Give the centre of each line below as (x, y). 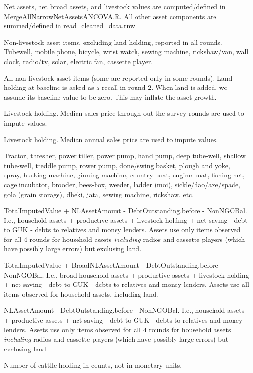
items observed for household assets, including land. (81, 294)
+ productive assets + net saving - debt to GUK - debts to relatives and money (123, 320)
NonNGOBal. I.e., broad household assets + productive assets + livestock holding (126, 274)
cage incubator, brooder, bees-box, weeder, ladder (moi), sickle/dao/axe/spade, (122, 184)
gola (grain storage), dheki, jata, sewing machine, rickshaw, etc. (99, 194)
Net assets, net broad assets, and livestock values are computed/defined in (115, 6)
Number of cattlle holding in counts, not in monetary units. (93, 365)
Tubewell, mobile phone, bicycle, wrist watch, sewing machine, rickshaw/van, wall (126, 52)
